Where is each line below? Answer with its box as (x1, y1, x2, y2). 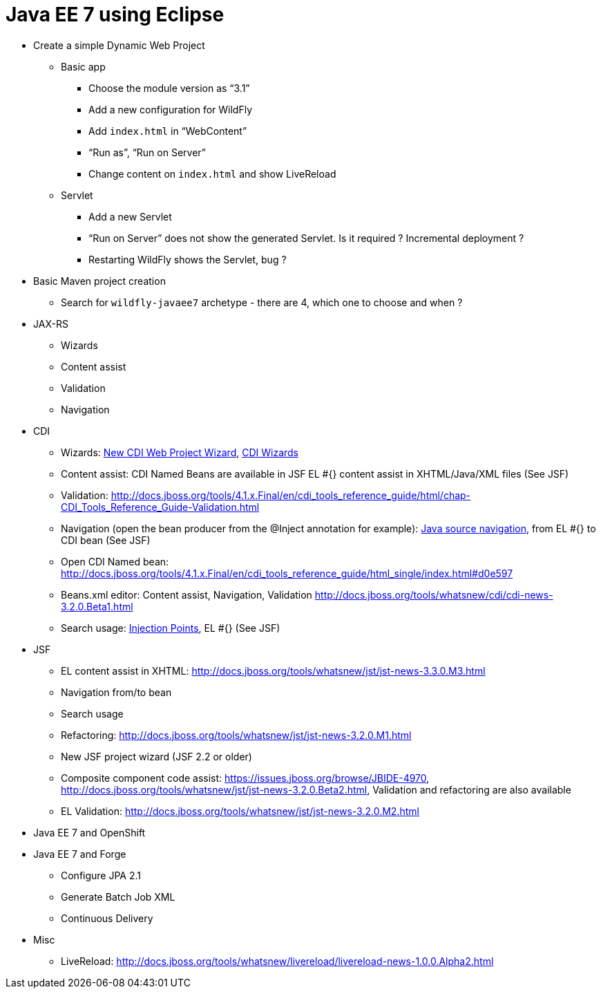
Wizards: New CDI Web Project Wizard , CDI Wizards (61, 446, 299, 458)
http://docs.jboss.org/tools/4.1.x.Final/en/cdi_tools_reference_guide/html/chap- (111, 489, 471, 501)
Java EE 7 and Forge (33, 847, 126, 860)
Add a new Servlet (88, 210, 172, 223)
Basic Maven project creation (33, 274, 166, 287)
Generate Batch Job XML (61, 890, 175, 903)
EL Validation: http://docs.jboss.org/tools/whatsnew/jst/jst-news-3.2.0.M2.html (61, 805, 419, 817)
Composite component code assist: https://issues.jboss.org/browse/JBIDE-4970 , (61, 771, 430, 784)
